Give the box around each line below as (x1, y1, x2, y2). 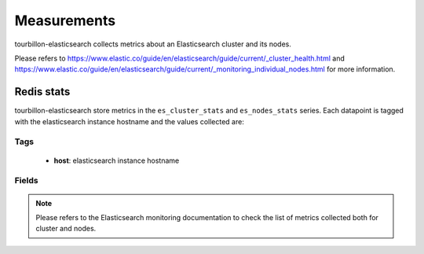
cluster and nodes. (35, 224, 97, 234)
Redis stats (14, 85, 71, 98)
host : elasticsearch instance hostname (53, 156, 180, 165)
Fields (14, 175, 38, 186)
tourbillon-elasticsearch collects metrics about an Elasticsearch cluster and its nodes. (14, 39, 292, 49)
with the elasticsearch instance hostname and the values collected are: (14, 116, 245, 126)
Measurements (14, 12, 116, 29)
